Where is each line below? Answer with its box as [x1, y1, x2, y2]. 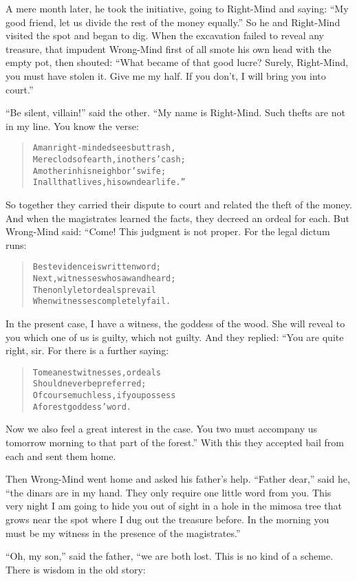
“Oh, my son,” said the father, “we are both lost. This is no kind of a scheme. [6, 549, 334, 563]
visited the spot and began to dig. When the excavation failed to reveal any [6, 28, 324, 43]
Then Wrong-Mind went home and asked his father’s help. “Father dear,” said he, [6, 472, 350, 486]
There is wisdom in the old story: [6, 562, 146, 576]
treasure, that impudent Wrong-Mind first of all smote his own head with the [6, 41, 332, 56]
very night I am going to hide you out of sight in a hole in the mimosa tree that [6, 498, 343, 513]
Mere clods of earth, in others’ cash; [32, 155, 186, 164]
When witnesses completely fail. [32, 296, 171, 307]
